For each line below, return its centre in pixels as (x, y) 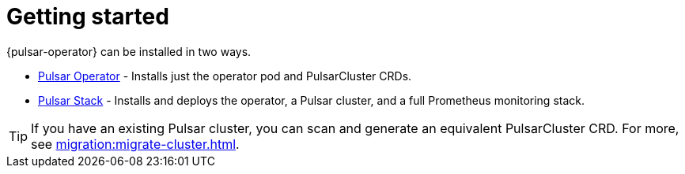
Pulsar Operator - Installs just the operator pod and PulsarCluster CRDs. (225, 76)
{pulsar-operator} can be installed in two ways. (129, 51)
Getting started (88, 17)
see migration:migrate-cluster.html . (135, 144)
